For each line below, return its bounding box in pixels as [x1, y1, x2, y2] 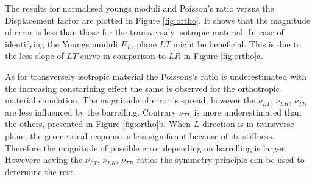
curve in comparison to [80, 49, 166, 62]
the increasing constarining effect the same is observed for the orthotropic [5, 81, 280, 94]
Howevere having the [5, 153, 83, 166]
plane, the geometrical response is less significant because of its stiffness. [5, 129, 275, 142]
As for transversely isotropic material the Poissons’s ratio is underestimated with [5, 69, 307, 82]
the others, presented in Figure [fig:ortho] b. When [5, 117, 191, 130]
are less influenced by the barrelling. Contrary [5, 105, 177, 118]
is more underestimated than [194, 105, 302, 118]
